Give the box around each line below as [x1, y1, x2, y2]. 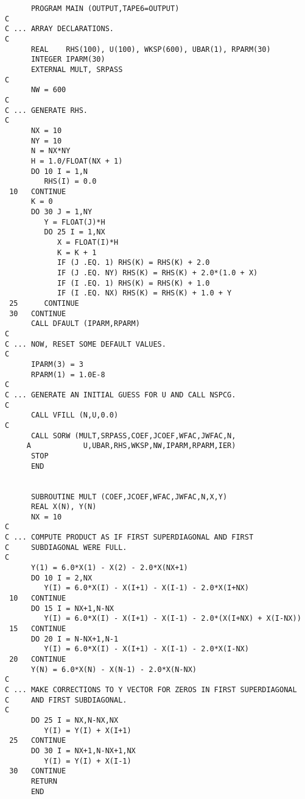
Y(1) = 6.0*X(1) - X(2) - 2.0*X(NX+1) [30, 563, 188, 573]
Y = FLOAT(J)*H [44, 217, 105, 226]
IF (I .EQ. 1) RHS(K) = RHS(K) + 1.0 [57, 278, 210, 287]
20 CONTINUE [9, 655, 66, 663]
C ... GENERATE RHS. [5, 106, 88, 115]
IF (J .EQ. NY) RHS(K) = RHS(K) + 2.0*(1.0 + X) [57, 269, 258, 278]
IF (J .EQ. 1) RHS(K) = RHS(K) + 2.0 [57, 258, 210, 267]
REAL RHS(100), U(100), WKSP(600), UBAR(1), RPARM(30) [30, 45, 271, 54]
